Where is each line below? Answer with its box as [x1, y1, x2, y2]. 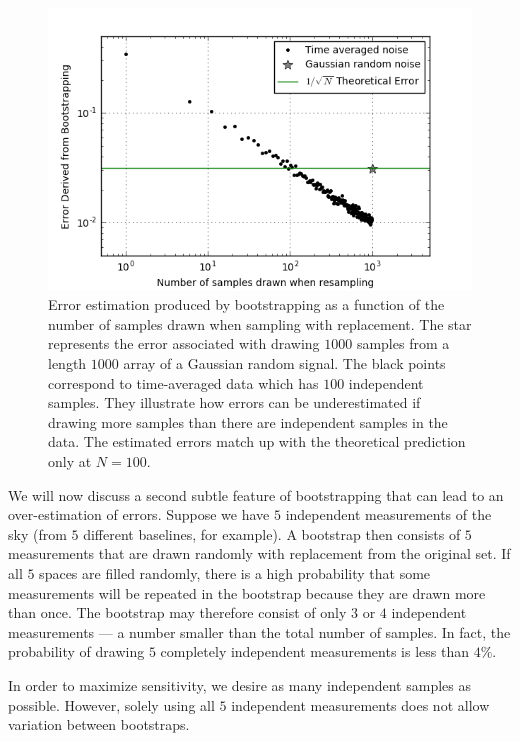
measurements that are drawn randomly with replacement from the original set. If [8, 543, 511, 564]
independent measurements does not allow [231, 694, 490, 715]
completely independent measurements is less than [160, 641, 469, 662]
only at [48, 451, 92, 471]
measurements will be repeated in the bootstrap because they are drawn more [8, 582, 486, 603]
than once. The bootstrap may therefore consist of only [8, 602, 347, 623]
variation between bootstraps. [8, 714, 190, 735]
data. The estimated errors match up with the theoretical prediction [48, 431, 466, 452]
